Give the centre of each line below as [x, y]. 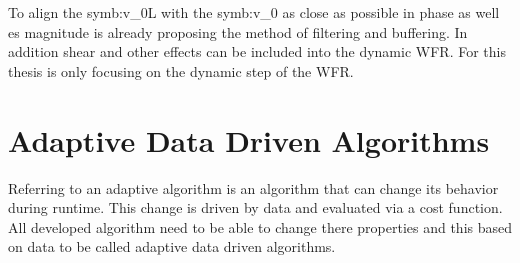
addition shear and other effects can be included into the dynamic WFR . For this [257, 51]
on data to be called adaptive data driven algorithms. [172, 246]
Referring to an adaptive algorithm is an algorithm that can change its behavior [253, 187]
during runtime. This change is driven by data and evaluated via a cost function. [255, 207]
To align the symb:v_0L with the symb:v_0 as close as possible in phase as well [254, 12]
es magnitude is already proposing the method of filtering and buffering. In [238, 31]
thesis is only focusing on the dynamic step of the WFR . [181, 70]
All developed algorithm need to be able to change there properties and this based [260, 226]
